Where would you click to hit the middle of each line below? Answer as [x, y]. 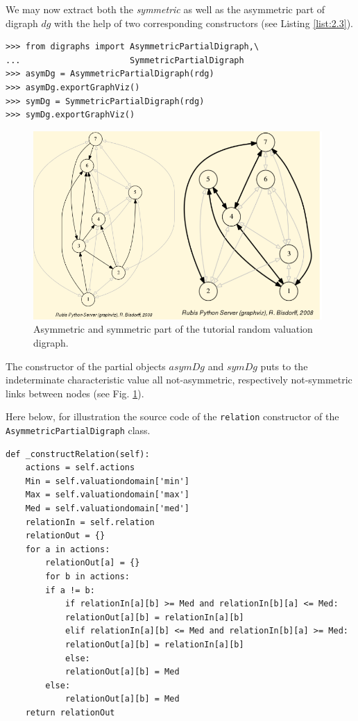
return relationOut [70, 712]
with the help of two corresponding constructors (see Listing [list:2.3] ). [204, 23]
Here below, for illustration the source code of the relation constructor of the [172, 416]
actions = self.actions [80, 468]
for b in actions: [87, 577]
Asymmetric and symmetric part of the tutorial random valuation [173, 329]
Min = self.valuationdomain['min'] [107, 481]
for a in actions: [68, 549]
